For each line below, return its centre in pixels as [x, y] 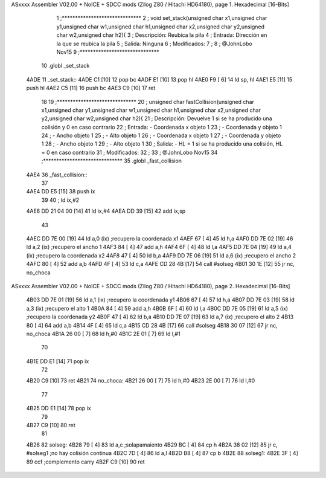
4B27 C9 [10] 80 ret [51, 425]
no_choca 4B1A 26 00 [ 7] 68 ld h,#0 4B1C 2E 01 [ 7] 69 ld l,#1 [103, 334]
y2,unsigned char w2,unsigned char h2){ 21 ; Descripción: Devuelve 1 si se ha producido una [157, 118]
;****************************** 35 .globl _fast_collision [112, 161]
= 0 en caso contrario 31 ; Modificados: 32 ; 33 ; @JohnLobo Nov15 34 [129, 152]
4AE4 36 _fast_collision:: [57, 175]
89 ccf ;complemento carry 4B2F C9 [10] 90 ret [85, 462]
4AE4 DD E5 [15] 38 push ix [61, 192]
